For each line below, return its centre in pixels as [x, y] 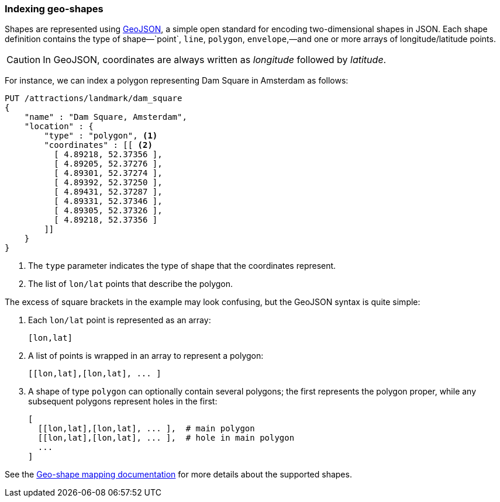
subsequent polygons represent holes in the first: [123, 401]
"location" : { [59, 127]
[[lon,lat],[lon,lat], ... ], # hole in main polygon [166, 438]
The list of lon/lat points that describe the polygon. [131, 284]
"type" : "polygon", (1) [101, 136]
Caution [24, 60]
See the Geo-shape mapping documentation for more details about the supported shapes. [178, 475]
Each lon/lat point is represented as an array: [120, 320]
